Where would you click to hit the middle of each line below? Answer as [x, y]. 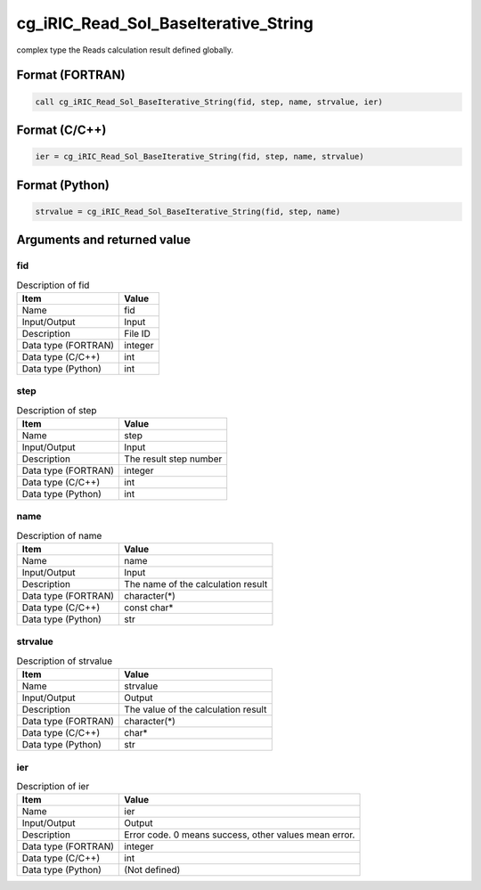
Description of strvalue [65, 661]
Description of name [59, 535]
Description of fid [53, 285]
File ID [137, 333]
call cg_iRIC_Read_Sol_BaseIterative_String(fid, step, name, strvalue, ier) [209, 102]
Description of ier [53, 787]
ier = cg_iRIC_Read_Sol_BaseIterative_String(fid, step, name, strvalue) [200, 157]
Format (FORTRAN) [71, 75]
